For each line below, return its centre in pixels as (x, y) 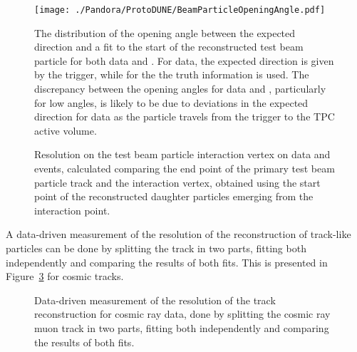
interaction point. (72, 210)
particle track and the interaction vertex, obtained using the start (177, 182)
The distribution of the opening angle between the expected (165, 32)
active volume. (66, 130)
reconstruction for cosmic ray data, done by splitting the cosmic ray (182, 314)
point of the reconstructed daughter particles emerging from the (174, 196)
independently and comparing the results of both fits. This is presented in (167, 262)
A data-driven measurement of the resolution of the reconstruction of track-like (178, 234)
